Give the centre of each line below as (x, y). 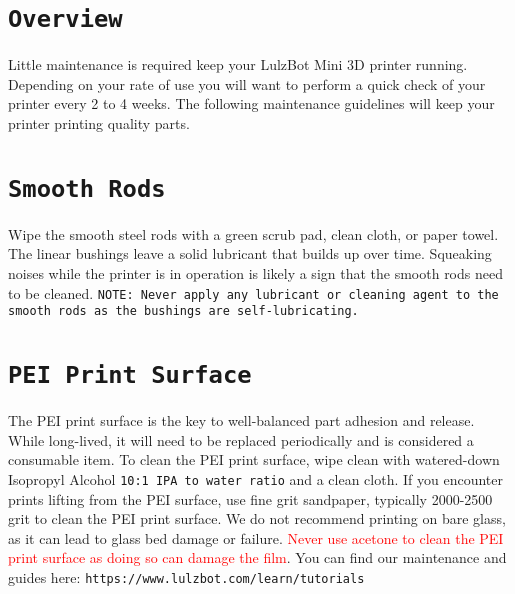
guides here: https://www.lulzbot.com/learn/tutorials (186, 577)
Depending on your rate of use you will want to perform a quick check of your (247, 83)
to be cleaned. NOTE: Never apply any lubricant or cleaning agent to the (253, 292)
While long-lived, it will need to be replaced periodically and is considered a (241, 439)
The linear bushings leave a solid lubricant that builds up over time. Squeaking (250, 253)
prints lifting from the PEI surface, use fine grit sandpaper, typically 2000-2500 (250, 498)
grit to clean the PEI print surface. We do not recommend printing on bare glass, (257, 518)
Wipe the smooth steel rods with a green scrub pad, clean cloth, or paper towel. (253, 233)
